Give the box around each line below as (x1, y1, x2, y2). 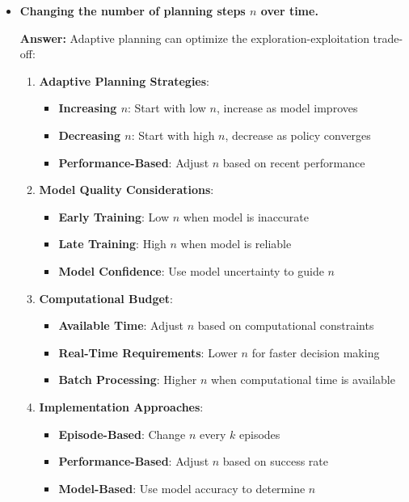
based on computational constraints (197, 317, 374, 334)
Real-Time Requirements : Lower (58, 344, 238, 361)
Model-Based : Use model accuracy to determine (58, 479, 306, 496)
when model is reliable (180, 235, 292, 252)
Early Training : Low (58, 208, 169, 225)
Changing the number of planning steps (19, 2, 246, 19)
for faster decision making (251, 344, 380, 361)
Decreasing (58, 126, 120, 143)
